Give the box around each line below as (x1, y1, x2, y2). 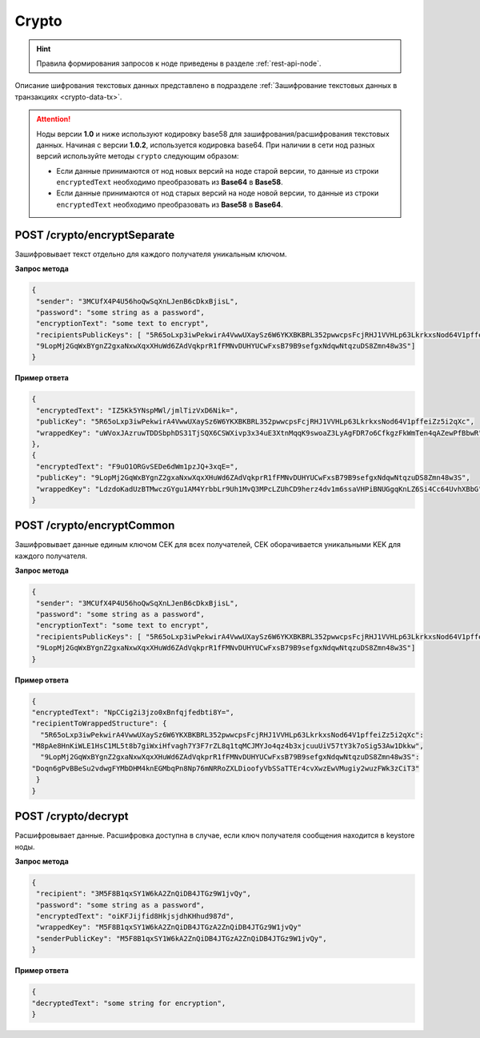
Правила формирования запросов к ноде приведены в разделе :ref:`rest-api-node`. (36, 58, 322, 68)
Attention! (36, 115, 71, 124)
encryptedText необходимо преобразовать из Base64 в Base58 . (56, 177, 283, 187)
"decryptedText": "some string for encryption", (31, 998, 226, 1008)
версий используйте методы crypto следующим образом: (36, 151, 239, 161)
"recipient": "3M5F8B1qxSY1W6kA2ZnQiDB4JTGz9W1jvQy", (36, 889, 251, 899)
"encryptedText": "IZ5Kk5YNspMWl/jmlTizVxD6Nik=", (36, 405, 239, 415)
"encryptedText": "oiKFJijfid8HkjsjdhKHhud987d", (36, 911, 235, 921)
